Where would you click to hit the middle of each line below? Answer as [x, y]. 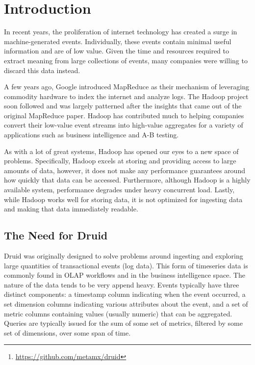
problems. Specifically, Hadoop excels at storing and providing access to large [120, 161]
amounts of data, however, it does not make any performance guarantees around [125, 170]
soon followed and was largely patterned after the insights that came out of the [123, 106]
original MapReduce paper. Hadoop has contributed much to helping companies [124, 115]
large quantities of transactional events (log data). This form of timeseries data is [126, 265]
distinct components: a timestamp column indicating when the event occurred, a [125, 294]
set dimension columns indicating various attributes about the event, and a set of [126, 303]
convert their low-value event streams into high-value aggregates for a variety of [124, 125]
